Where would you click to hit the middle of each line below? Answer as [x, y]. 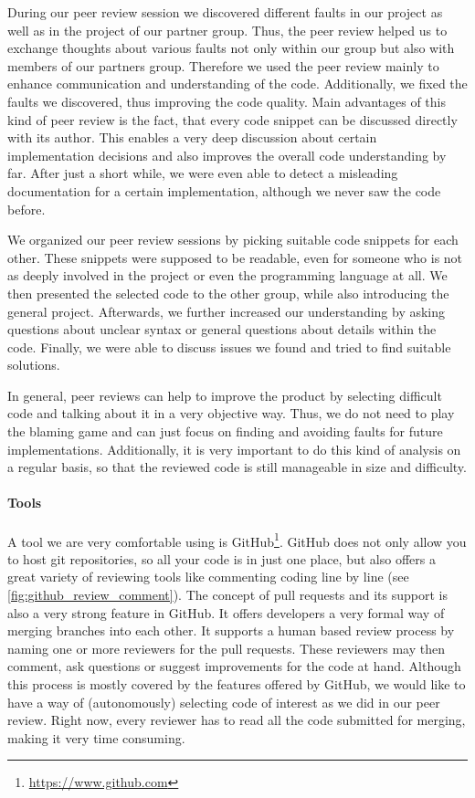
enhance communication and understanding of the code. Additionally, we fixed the [237, 84]
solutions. [34, 365]
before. [26, 209]
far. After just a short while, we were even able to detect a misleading [203, 173]
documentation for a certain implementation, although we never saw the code [224, 190]
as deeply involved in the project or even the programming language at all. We [227, 275]
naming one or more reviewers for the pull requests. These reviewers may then [226, 648]
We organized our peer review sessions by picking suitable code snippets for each [233, 240]
